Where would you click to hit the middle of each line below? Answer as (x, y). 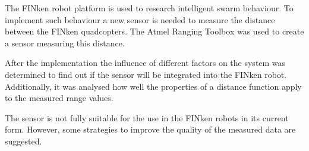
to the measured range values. (59, 98)
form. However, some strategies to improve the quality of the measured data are (150, 129)
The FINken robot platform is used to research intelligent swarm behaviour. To (149, 8)
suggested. (23, 141)
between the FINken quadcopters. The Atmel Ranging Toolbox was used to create (154, 31)
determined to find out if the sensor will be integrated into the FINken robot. (146, 74)
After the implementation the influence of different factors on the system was (145, 63)
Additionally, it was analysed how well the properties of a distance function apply (153, 86)
